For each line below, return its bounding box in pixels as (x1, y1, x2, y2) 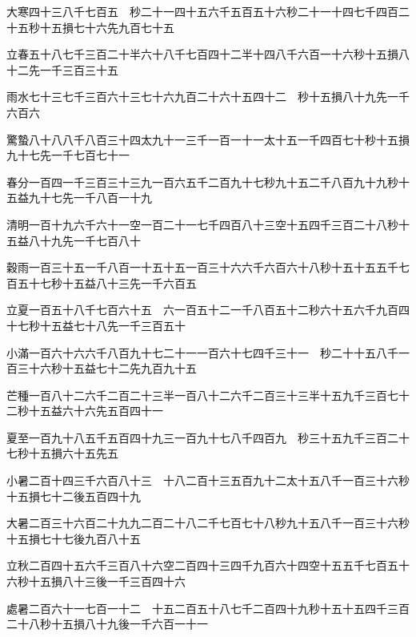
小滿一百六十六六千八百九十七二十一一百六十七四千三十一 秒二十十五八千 (6, 344, 398, 361)
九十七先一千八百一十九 (28, 189, 152, 206)
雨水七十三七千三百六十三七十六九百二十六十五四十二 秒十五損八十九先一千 (6, 88, 410, 105)
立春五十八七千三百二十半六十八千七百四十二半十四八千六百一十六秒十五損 (6, 46, 398, 62)
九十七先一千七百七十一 (6, 147, 130, 163)
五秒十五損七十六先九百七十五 (17, 18, 174, 35)
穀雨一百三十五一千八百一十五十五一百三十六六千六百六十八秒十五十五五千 (6, 259, 398, 276)
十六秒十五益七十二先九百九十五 (28, 360, 197, 377)
